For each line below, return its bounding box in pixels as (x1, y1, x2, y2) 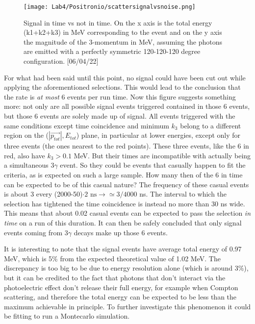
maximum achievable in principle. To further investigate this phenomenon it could (4, 301, 251, 311)
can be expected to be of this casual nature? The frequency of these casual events (4, 179, 249, 189)
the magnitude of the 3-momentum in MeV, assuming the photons (24, 36, 223, 47)
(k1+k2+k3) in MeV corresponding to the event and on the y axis (24, 27, 222, 37)
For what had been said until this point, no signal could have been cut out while (4, 72, 246, 82)
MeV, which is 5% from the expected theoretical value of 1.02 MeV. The (4, 253, 221, 263)
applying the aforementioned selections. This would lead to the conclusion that (4, 82, 241, 92)
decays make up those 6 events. (74, 227, 168, 237)
